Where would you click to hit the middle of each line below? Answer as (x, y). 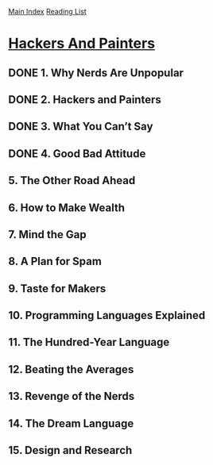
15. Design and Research (70, 450)
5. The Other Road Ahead (72, 181)
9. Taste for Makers (57, 288)
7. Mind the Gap (47, 234)
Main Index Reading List (48, 12)
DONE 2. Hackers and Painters (85, 100)
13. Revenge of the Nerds (72, 396)
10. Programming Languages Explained (107, 315)
